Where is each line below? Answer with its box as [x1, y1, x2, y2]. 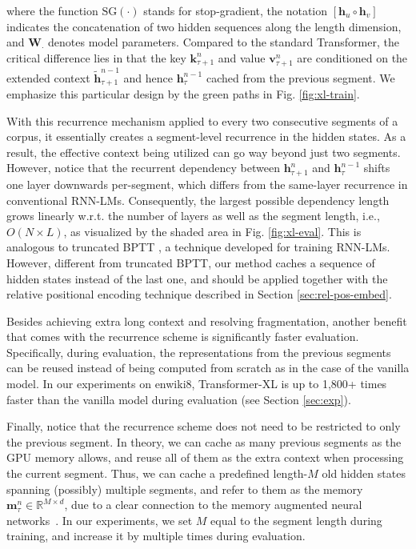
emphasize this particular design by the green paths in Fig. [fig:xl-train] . [6, 86, 360, 102]
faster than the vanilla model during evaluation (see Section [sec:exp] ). [6, 391, 351, 407]
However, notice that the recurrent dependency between [6, 159, 280, 176]
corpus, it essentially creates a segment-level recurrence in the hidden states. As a [6, 128, 406, 145]
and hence [123, 69, 173, 86]
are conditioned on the [297, 49, 408, 66]
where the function [6, 2, 98, 18]
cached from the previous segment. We [206, 69, 395, 86]
